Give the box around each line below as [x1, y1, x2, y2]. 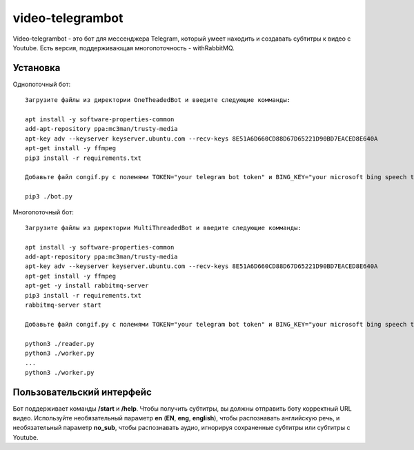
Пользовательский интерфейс [12, 386, 152, 398]
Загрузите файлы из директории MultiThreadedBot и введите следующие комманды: [25, 224, 302, 232]
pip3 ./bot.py [25, 193, 72, 201]
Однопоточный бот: [12, 80, 71, 88]
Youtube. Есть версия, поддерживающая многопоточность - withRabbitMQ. [12, 43, 235, 52]
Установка [12, 62, 61, 74]
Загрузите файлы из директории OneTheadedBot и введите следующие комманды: [25, 96, 291, 104]
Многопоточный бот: [12, 207, 74, 216]
